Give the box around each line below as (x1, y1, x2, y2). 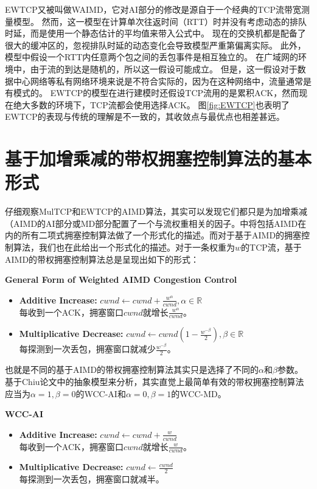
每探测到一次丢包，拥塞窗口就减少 (19, 342, 156, 355)
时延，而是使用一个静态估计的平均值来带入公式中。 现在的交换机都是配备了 (5, 27, 306, 40)
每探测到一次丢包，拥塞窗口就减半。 (19, 473, 164, 485)
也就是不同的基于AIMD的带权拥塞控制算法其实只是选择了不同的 (5, 363, 259, 376)
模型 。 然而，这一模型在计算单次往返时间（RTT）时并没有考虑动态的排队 (13, 15, 307, 27)
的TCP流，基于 (241, 241, 302, 254)
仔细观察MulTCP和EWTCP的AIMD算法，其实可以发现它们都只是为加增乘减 (5, 205, 308, 218)
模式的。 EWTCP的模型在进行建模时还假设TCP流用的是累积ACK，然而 (13, 86, 299, 99)
